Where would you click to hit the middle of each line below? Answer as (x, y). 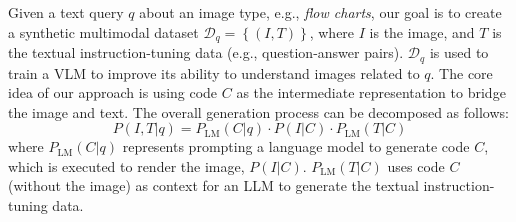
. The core (461, 72)
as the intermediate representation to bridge (371, 92)
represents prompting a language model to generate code (296, 146)
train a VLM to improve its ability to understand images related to (214, 72)
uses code (416, 165)
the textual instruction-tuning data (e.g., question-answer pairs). (206, 52)
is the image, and (422, 31)
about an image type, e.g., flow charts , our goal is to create (320, 12)
